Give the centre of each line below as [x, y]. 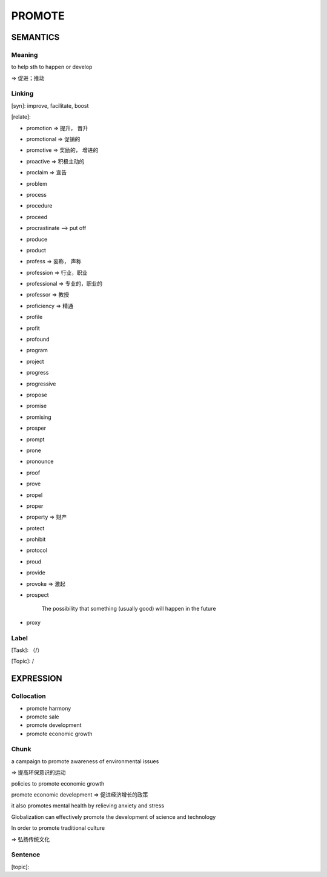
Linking [22, 94]
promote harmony [49, 708]
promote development [54, 725]
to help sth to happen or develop [52, 67]
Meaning [25, 54]
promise [37, 406]
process [36, 194]
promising [39, 417]
